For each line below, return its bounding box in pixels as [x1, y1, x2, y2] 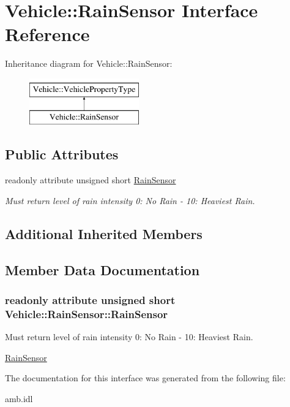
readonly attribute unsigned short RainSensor [5, 173, 176, 186]
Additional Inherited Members [5, 224, 203, 243]
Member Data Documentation [5, 260, 200, 279]
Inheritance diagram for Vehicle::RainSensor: [5, 57, 173, 70]
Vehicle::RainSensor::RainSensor [5, 306, 168, 321]
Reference [5, 21, 90, 47]
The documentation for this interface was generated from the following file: [5, 371, 286, 384]
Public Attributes [5, 145, 119, 164]
